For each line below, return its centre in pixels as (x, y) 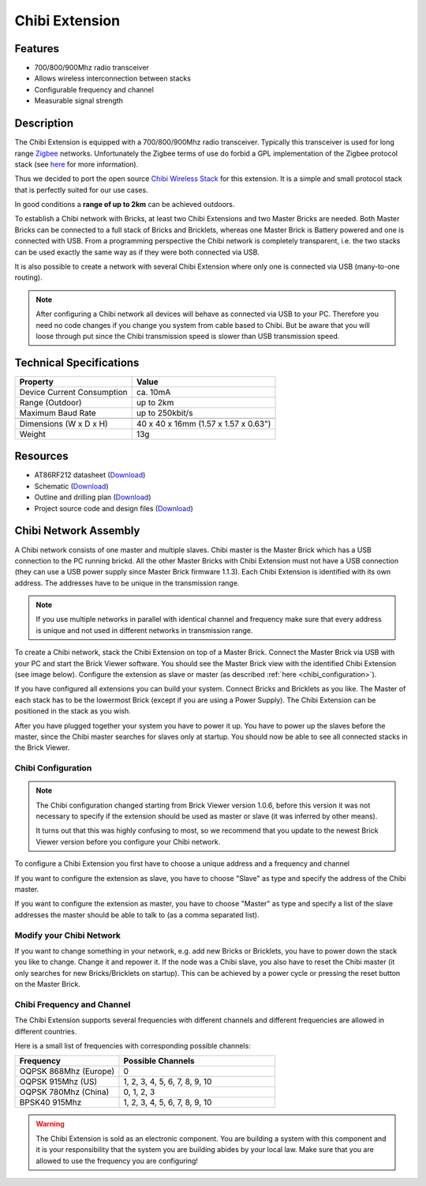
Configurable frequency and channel (94, 89)
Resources (41, 456)
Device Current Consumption (73, 392)
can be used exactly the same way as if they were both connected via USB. (137, 252)
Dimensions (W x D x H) (64, 424)
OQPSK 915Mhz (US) (58, 1082)
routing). (28, 277)
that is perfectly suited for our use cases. (82, 190)
